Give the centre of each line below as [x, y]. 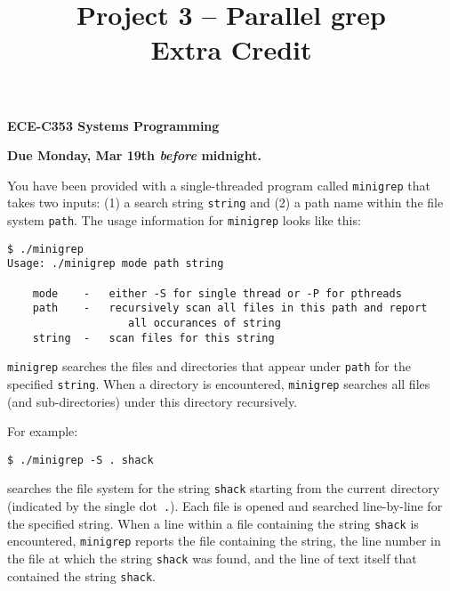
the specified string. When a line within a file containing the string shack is [213, 523]
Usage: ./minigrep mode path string [116, 264]
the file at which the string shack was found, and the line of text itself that [212, 559]
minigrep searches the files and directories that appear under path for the [209, 366]
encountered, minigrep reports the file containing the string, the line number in [224, 541]
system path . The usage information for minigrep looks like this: [184, 220]
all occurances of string [205, 323]
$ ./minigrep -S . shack [80, 460]
